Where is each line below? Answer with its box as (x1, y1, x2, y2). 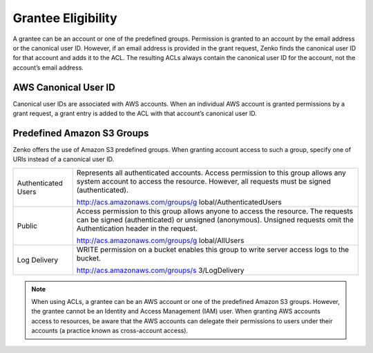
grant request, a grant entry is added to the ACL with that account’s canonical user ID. (12, 109, 257, 117)
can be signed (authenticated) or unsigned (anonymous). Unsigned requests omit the (76, 215, 354, 225)
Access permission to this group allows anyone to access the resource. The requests (76, 206, 354, 216)
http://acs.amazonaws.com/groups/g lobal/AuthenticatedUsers (76, 197, 283, 207)
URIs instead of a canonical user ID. (12, 155, 114, 164)
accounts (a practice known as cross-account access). (31, 327, 189, 335)
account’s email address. (12, 63, 84, 72)
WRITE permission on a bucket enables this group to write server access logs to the (76, 245, 350, 254)
